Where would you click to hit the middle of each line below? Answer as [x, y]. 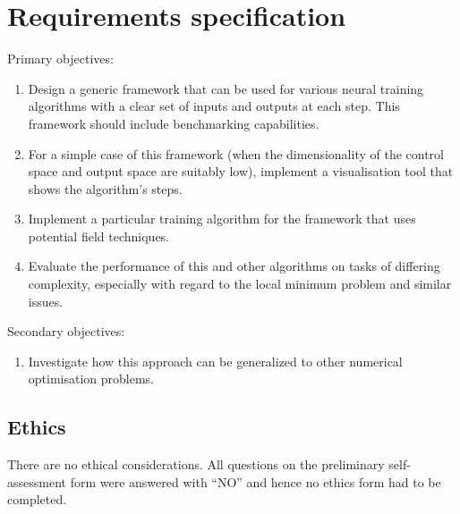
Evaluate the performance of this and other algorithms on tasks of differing [234, 266]
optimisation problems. [91, 379]
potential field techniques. [99, 236]
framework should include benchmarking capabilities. [174, 123]
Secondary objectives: [66, 331]
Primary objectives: [60, 59]
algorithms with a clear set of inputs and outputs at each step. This [214, 106]
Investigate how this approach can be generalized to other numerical [215, 361]
